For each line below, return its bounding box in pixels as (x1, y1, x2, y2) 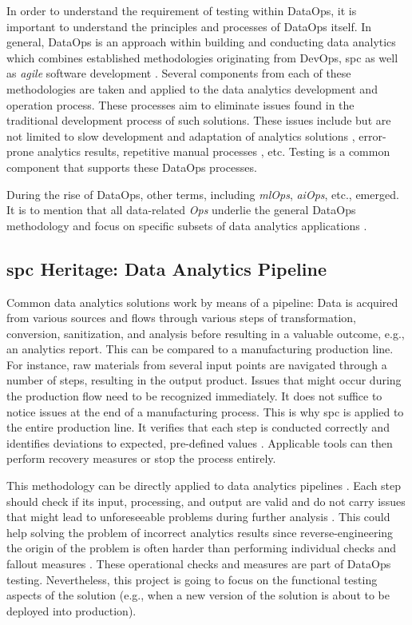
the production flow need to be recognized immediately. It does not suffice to (6, 388, 382, 404)
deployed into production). (6, 602, 137, 619)
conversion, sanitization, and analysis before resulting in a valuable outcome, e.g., (6, 324, 405, 341)
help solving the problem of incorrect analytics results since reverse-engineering (6, 523, 394, 540)
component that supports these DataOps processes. (6, 158, 257, 175)
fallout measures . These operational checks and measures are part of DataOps (6, 555, 391, 572)
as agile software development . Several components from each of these (6, 65, 351, 82)
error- (359, 127, 386, 144)
